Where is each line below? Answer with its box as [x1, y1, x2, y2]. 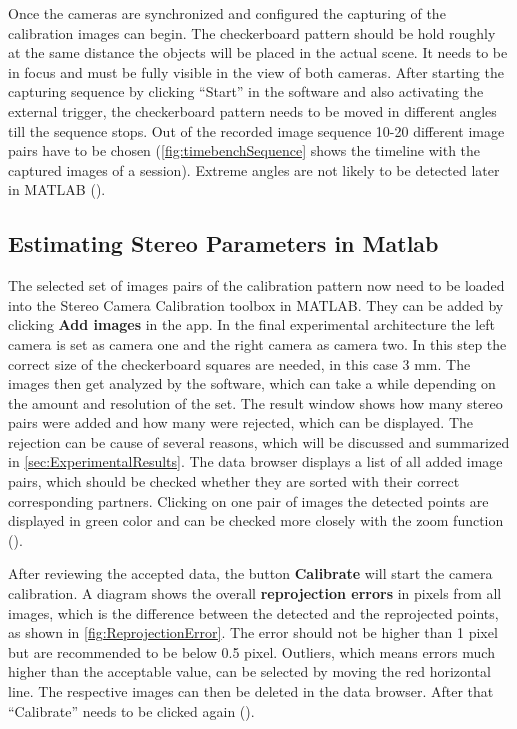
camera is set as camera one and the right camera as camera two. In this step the [8, 333, 507, 354]
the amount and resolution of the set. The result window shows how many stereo [8, 392, 503, 413]
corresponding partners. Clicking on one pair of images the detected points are [8, 490, 489, 511]
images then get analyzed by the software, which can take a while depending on [8, 373, 496, 394]
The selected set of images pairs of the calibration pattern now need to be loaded [8, 275, 505, 296]
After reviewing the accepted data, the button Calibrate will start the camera [8, 563, 493, 584]
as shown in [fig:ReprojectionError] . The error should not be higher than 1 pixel [8, 622, 498, 643]
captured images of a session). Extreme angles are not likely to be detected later [8, 159, 500, 180]
